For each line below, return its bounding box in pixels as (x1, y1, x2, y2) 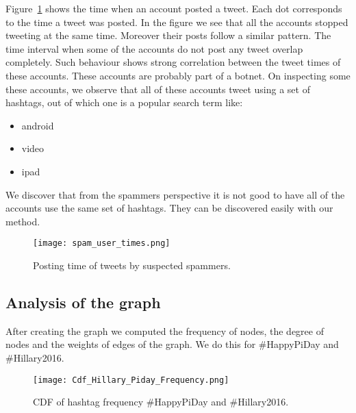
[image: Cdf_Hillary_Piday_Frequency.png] (33, 375, 229, 385)
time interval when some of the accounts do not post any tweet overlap (5, 41, 303, 55)
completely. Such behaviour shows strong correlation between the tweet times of (5, 55, 341, 69)
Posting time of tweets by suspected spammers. (33, 258, 231, 272)
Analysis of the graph (5, 291, 161, 312)
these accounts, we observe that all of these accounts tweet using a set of (5, 82, 310, 96)
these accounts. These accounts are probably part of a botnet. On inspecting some (5, 68, 351, 82)
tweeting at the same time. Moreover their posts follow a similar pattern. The (5, 28, 331, 42)
